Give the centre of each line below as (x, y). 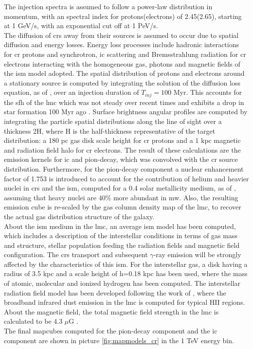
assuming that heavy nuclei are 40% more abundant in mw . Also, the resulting (121, 197)
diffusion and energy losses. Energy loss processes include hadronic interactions (121, 44)
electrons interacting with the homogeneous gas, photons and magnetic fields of (122, 63)
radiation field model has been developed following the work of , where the (115, 292)
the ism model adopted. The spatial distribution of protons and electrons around (124, 73)
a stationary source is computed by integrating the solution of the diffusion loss (122, 82)
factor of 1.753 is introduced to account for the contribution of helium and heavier (126, 178)
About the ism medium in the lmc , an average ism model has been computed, (120, 226)
